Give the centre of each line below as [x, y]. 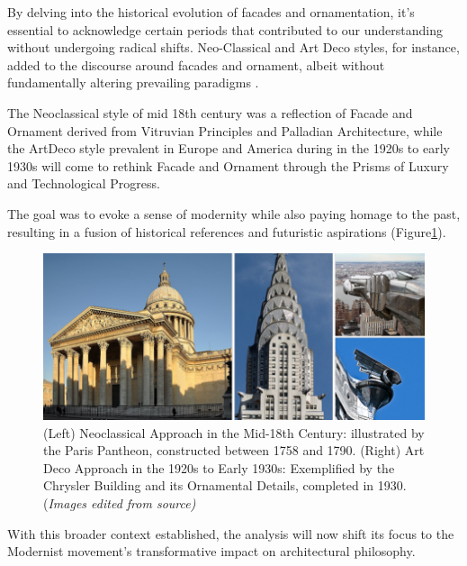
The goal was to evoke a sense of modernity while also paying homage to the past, [234, 213]
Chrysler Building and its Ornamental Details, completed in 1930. [225, 485]
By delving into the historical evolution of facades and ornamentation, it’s [211, 12]
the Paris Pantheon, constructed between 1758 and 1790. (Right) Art [234, 450]
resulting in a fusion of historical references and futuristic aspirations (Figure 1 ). [227, 231]
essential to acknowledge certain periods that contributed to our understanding [225, 29]
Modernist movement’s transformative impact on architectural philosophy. [211, 551]
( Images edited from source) [120, 503]
